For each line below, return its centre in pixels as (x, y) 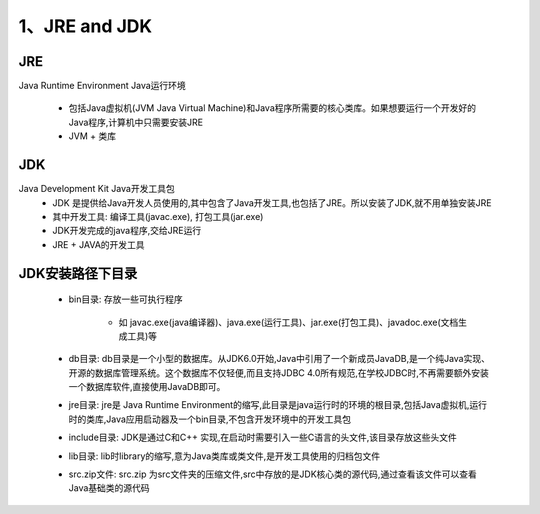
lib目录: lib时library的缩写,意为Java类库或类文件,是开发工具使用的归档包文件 (224, 456)
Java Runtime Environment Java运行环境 (102, 86)
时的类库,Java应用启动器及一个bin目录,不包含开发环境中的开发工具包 (210, 419)
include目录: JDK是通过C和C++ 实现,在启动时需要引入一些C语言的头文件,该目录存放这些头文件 (262, 437)
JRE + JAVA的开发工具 (98, 244)
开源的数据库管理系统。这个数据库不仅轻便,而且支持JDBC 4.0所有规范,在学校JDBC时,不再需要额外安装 (279, 372)
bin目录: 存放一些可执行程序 (126, 299)
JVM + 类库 (92, 136)
